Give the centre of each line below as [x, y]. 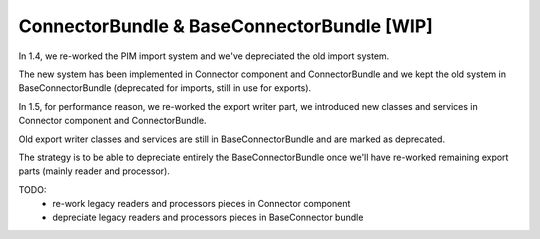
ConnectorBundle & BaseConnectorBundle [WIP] [226, 26]
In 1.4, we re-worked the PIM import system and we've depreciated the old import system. [204, 56]
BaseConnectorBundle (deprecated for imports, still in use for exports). [165, 88]
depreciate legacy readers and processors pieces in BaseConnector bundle [208, 217]
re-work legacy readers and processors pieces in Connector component [201, 204]
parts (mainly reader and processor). [94, 171]
